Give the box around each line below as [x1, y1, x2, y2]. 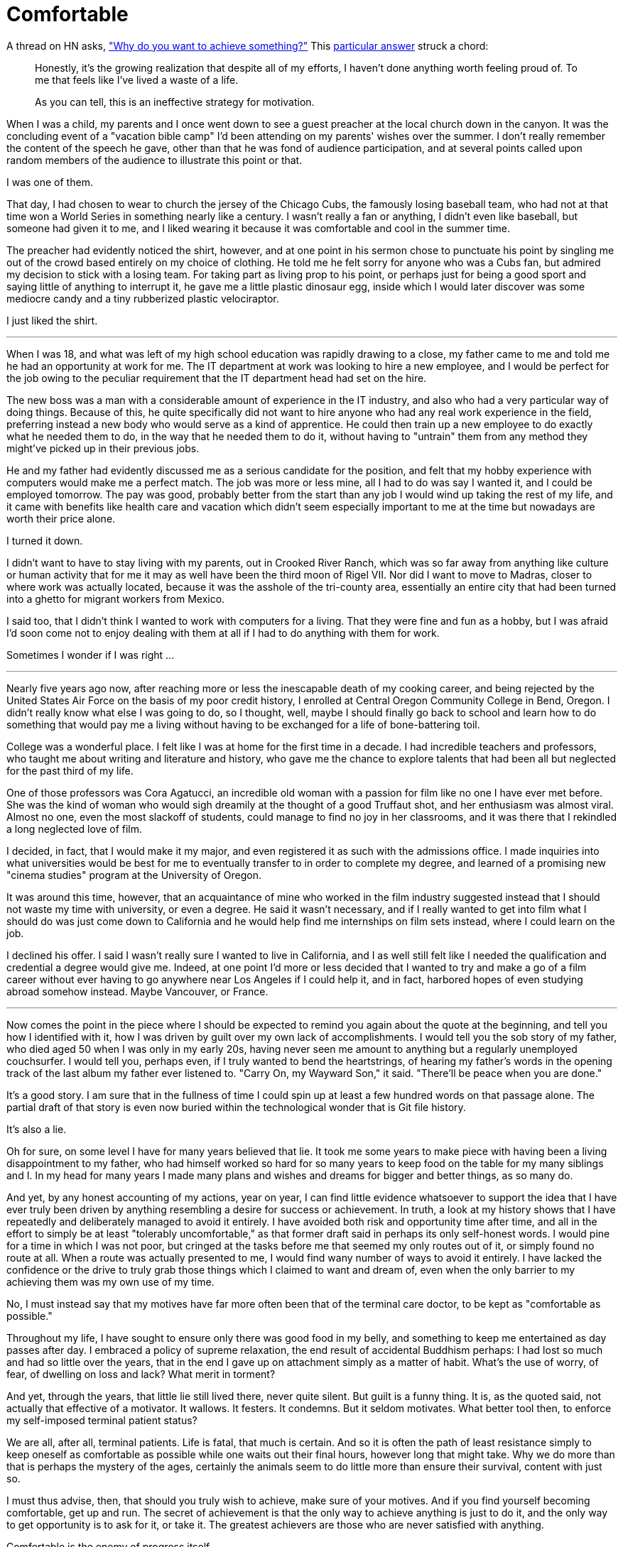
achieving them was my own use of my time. [6, 1275, 215, 1288]
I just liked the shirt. [6, 314, 98, 327]
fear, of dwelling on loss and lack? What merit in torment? [6, 1367, 276, 1380]
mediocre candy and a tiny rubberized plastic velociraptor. [6, 292, 279, 305]
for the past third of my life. [6, 764, 134, 777]
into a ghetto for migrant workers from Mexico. [6, 592, 225, 605]
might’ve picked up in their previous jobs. [6, 442, 200, 454]
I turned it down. [6, 534, 83, 547]
